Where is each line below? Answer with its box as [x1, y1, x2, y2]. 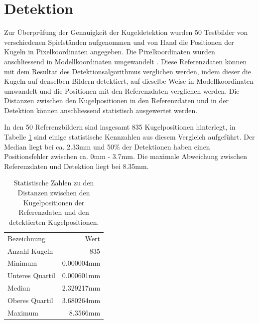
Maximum [7, 307, 38, 318]
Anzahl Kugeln [7, 245, 53, 256]
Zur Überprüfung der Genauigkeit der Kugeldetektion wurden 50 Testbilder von [4, 27, 248, 37]
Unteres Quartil [7, 270, 55, 281]
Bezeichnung [7, 233, 46, 243]
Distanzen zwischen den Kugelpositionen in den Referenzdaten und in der [4, 95, 229, 106]
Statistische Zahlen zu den [13, 177, 94, 188]
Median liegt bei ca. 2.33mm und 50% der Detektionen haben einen [4, 141, 210, 152]
